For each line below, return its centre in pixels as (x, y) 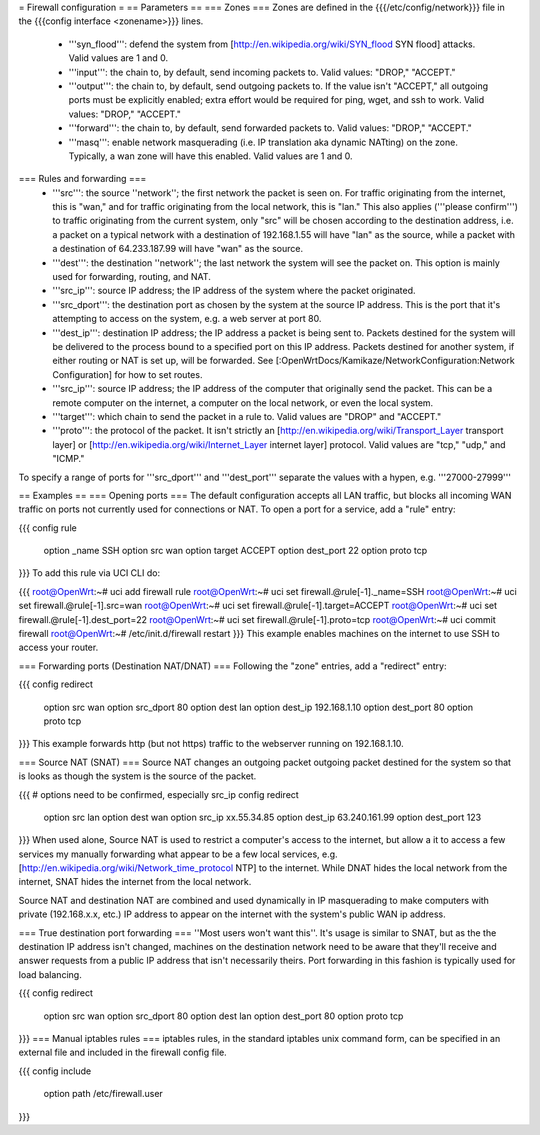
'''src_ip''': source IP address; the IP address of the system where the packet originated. (234, 291)
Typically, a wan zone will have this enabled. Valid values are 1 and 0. (211, 156)
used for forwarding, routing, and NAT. (132, 277)
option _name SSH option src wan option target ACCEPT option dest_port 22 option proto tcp (235, 551)
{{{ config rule (47, 527)
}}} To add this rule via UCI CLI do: (89, 573)
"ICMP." (68, 459)
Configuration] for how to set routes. (127, 374)
